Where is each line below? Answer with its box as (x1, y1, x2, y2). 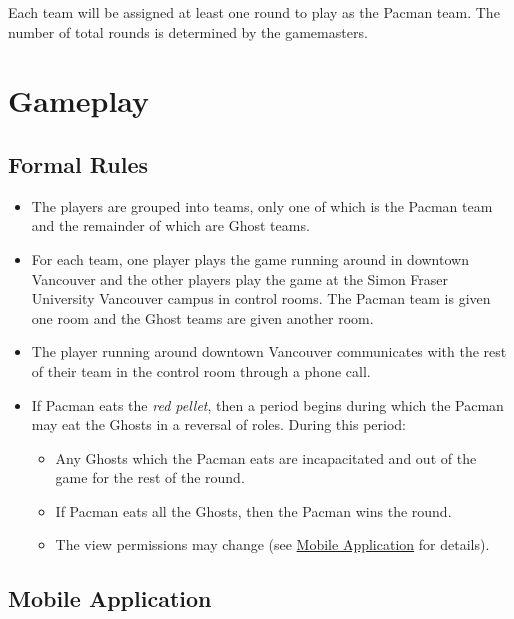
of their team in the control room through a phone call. (31, 360, 371, 381)
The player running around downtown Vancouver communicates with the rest (31, 341, 507, 362)
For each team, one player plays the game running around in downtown (31, 248, 469, 269)
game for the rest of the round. (55, 467, 245, 488)
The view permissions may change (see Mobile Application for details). (55, 534, 490, 555)
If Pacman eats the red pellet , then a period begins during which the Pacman (31, 394, 504, 415)
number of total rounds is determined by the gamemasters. (8, 21, 368, 42)
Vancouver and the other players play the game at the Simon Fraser (31, 268, 449, 289)
